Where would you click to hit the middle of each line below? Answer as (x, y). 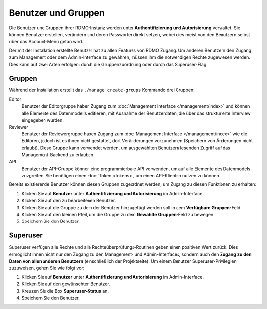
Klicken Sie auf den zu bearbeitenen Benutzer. (69, 201)
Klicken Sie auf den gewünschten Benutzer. (66, 284)
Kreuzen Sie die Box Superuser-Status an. (65, 291)
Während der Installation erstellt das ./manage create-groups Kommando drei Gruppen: (102, 90)
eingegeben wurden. (43, 120)
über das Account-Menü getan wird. (46, 42)
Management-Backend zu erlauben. (58, 154)
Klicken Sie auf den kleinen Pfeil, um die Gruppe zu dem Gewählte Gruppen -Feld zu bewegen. (118, 215)
